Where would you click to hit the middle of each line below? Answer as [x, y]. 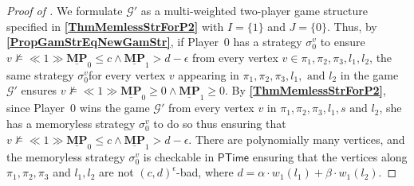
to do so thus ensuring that [220, 123]
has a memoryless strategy [71, 123]
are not [116, 172]
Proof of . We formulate [65, 10]
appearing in [209, 74]
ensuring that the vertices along [330, 156]
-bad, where [205, 172]
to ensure [343, 42]
